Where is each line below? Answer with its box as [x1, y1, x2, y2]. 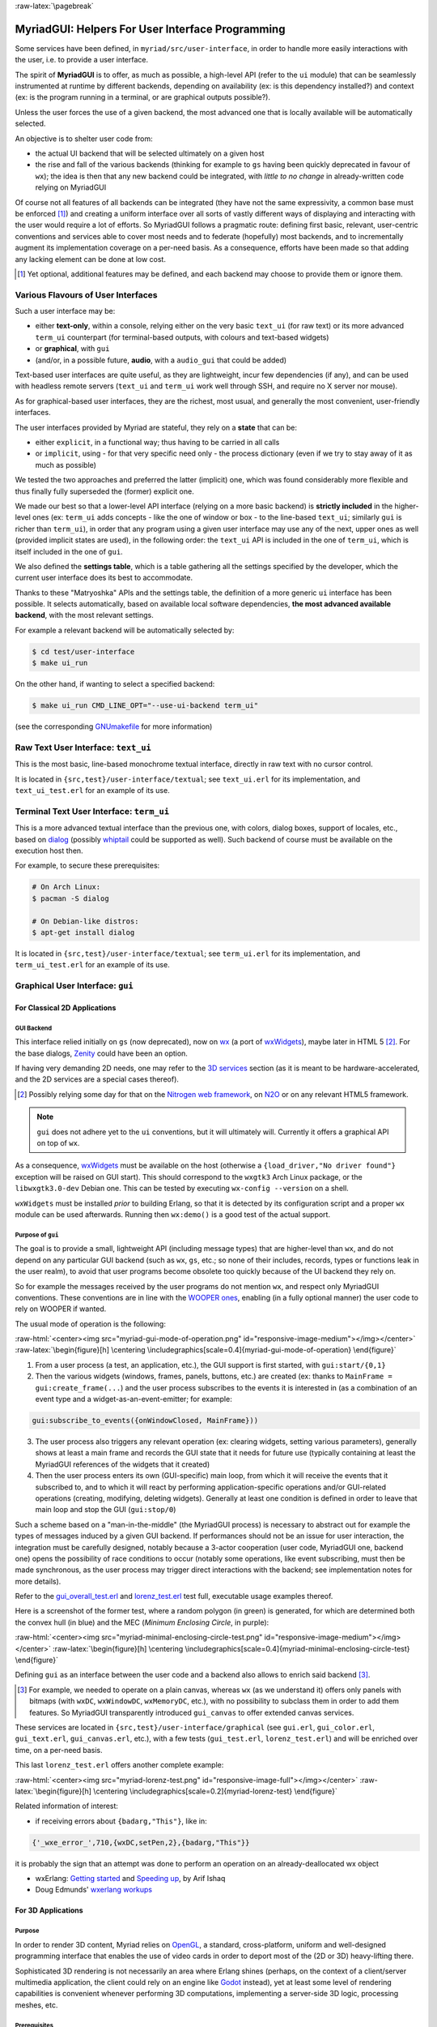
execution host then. [15, 846, 84, 855]
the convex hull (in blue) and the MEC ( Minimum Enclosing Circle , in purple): [15, 1618, 269, 1627]
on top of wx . [36, 1138, 80, 1147]
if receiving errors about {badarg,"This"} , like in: [35, 1816, 207, 1826]
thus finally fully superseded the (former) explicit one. [15, 486, 194, 496]
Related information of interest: [15, 1801, 119, 1811]
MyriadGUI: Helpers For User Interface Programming [15, 22, 286, 36]
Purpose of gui [15, 1231, 59, 1239]
